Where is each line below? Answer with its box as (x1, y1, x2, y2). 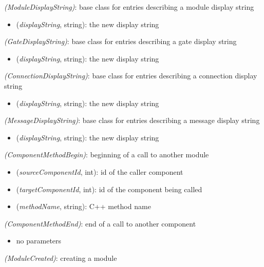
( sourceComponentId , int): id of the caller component (16, 166, 183, 177)
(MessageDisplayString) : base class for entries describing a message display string (4, 115, 260, 126)
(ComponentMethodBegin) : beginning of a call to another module (4, 149, 209, 160)
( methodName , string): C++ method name (16, 201, 151, 212)
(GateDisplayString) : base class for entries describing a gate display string (4, 36, 237, 47)
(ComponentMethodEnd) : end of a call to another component (4, 218, 196, 229)
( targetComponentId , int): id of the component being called (16, 183, 202, 194)
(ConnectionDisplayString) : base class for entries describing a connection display (4, 70, 257, 81)
